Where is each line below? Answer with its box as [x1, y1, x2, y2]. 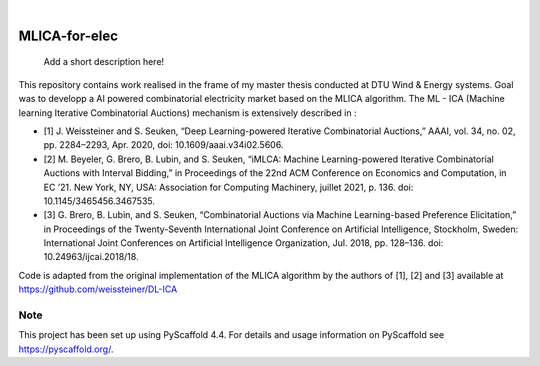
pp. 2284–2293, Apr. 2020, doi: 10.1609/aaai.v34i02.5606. [43, 139, 284, 151]
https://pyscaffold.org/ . [18, 343, 114, 355]
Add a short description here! [43, 56, 165, 68]
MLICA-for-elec [18, 27, 119, 44]
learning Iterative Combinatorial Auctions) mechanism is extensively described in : [18, 106, 357, 119]
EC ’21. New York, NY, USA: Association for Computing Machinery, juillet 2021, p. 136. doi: [43, 181, 414, 193]
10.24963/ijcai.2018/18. [43, 251, 139, 263]
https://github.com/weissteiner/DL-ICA [18, 283, 178, 295]
